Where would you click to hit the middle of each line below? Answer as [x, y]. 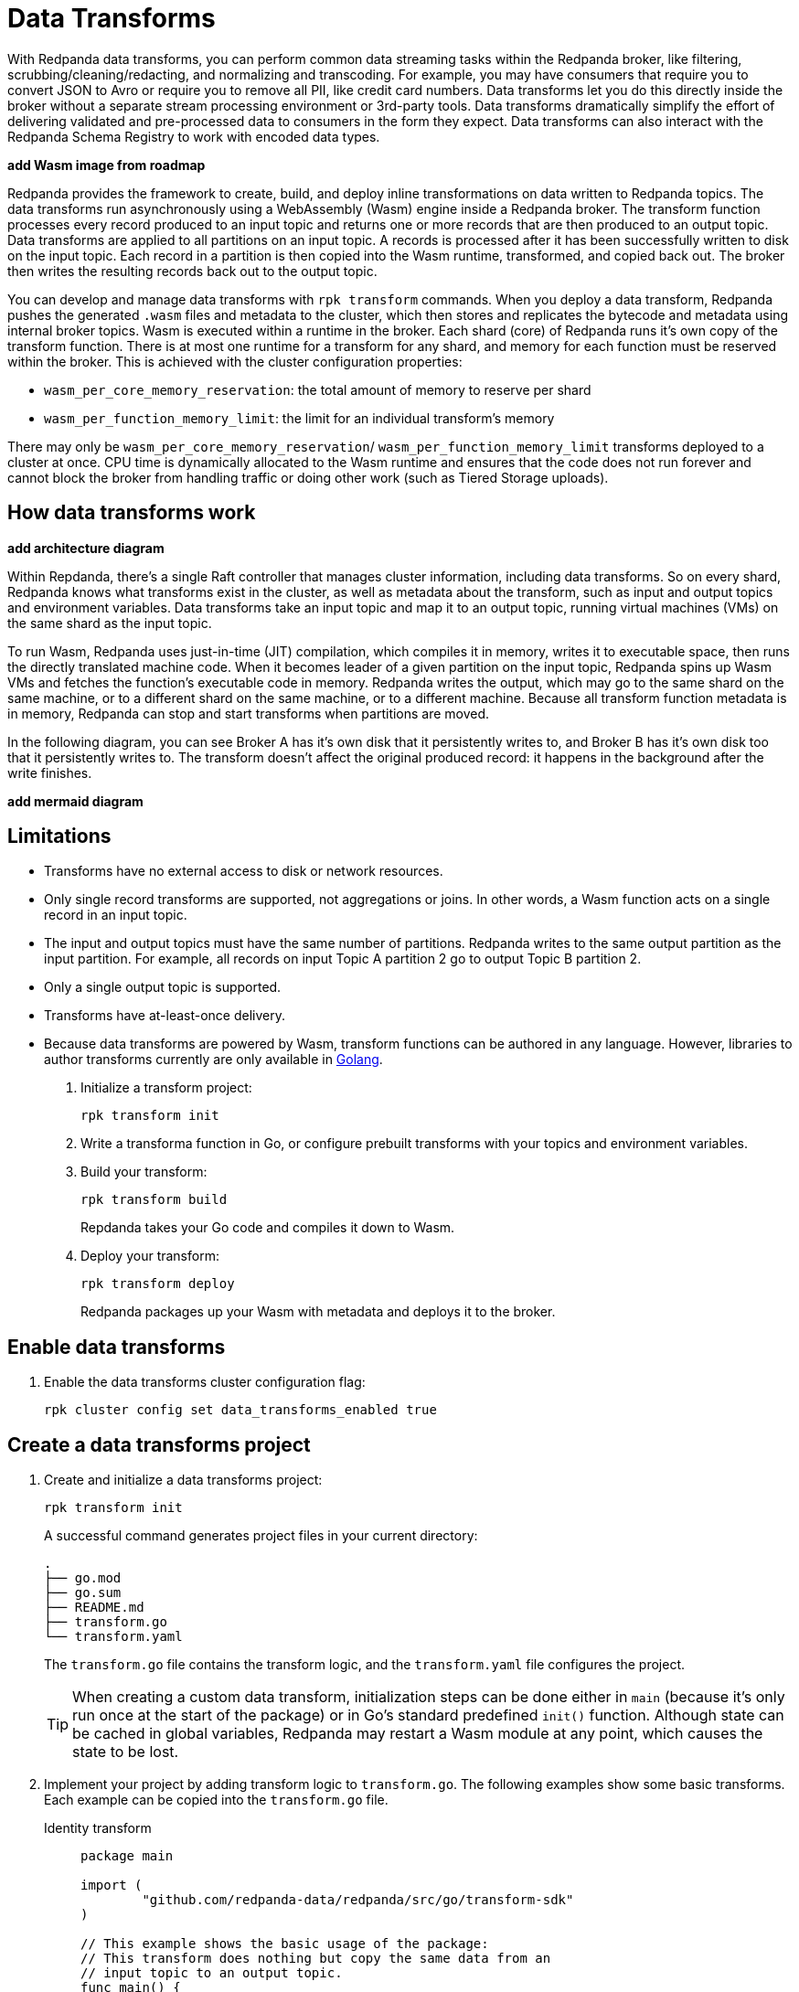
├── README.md [94, 1608]
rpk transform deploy [158, 1284]
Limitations [59, 836]
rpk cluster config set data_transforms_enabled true [240, 1410]
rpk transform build [154, 1200]
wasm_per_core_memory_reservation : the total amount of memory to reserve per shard [318, 389]
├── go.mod [83, 1578]
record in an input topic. [116, 915]
